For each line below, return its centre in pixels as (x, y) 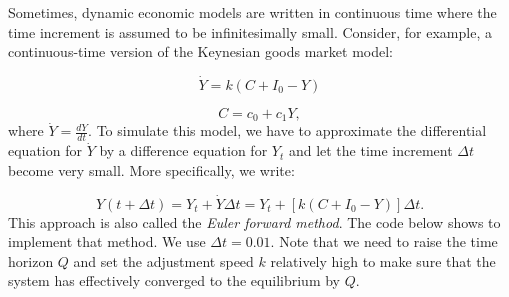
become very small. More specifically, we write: (151, 169)
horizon (31, 260)
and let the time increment (370, 150)
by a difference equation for (183, 150)
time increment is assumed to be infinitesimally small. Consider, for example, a (250, 31)
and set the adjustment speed (163, 260)
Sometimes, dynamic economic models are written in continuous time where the (252, 12)
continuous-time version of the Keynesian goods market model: (200, 51)
